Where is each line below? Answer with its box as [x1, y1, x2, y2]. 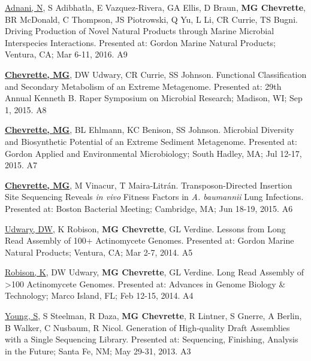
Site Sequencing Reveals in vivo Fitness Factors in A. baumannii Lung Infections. [5, 190, 304, 203]
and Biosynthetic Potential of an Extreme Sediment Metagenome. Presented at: [5, 135, 297, 147]
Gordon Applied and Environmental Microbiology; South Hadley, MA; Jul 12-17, [5, 147, 302, 159]
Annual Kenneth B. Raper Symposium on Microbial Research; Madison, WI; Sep [5, 92, 303, 104]
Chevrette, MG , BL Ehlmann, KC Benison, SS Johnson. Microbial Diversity [5, 123, 294, 136]
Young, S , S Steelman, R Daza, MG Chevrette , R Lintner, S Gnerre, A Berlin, [5, 310, 302, 322]
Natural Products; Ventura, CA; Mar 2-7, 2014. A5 [5, 245, 193, 258]
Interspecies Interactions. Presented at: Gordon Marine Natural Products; [5, 36, 276, 48]
